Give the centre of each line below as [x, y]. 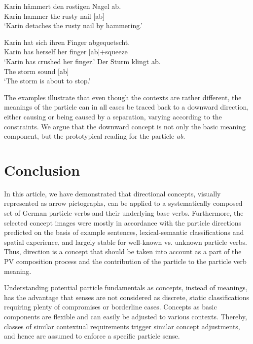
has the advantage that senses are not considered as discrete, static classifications [127, 297]
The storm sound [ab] [36, 71]
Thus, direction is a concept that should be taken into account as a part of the [123, 251]
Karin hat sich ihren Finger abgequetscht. [67, 42]
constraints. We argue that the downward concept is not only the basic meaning [125, 126]
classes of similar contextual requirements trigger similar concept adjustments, [122, 326]
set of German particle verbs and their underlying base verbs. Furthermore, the [124, 213]
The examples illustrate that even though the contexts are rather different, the [123, 97]
